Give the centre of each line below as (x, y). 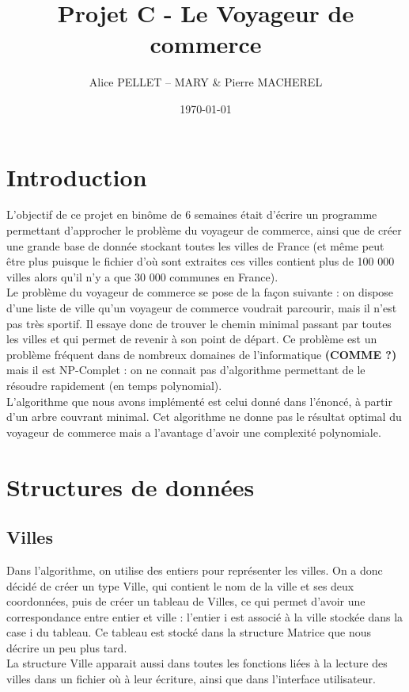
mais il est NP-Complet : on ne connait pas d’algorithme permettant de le (186, 370)
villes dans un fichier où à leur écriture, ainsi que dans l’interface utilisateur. (191, 679)
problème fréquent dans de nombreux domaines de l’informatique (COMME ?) (202, 354)
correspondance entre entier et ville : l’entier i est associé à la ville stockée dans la (205, 616)
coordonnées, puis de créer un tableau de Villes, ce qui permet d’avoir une (186, 601)
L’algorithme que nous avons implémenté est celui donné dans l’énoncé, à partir (199, 401)
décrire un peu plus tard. (67, 647)
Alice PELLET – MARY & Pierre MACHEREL (206, 82)
